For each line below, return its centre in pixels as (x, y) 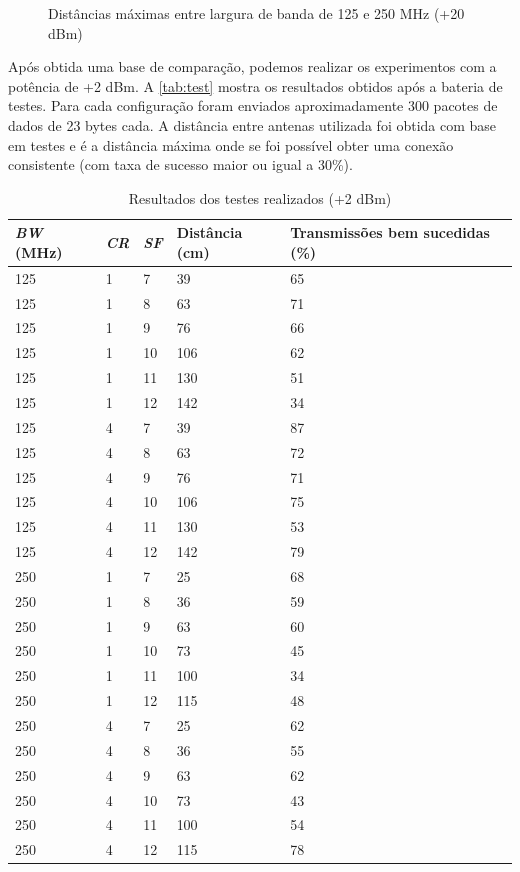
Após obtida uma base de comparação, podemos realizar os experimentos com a (252, 66)
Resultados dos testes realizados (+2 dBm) (260, 197)
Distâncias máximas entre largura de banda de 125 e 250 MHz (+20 (256, 13)
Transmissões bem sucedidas (390, 232)
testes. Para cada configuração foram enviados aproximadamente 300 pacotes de (253, 105)
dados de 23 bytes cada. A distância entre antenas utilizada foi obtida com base (252, 124)
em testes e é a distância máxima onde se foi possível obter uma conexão (231, 144)
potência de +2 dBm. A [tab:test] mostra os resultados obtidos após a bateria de (255, 85)
